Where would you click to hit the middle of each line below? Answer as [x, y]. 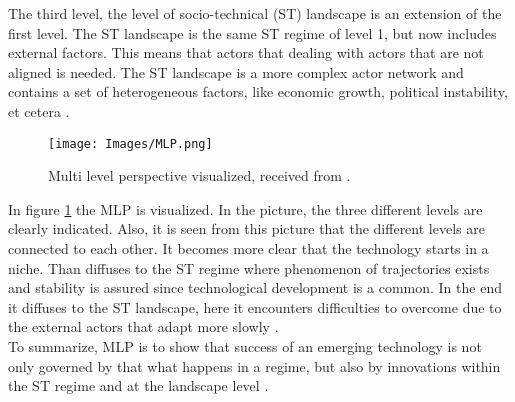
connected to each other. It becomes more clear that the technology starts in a [248, 248]
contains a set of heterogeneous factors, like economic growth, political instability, [258, 91]
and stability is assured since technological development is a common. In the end [255, 287]
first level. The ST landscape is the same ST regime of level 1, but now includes [252, 32]
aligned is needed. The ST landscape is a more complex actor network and [236, 71]
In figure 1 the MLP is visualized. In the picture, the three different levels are [245, 208]
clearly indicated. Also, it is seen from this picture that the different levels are [246, 228]
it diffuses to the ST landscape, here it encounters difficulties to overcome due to [255, 306]
